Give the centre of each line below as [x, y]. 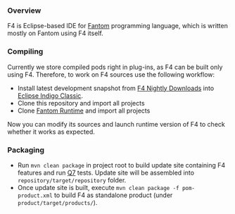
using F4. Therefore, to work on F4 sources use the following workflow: [111, 74]
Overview [24, 11]
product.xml [35, 196]
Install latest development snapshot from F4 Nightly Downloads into [116, 88]
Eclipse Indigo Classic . [50, 95]
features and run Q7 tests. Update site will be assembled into [106, 172]
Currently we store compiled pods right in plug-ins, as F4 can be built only [115, 67]
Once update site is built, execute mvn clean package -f [98, 187]
